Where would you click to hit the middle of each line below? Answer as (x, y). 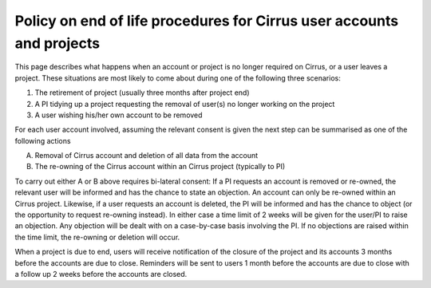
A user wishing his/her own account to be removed (119, 115)
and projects (57, 43)
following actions (43, 140)
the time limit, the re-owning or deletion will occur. (97, 237)
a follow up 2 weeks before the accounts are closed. (101, 274)
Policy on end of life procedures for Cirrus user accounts (207, 21)
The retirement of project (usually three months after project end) (142, 93)
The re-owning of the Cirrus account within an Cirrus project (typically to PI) (160, 167)
